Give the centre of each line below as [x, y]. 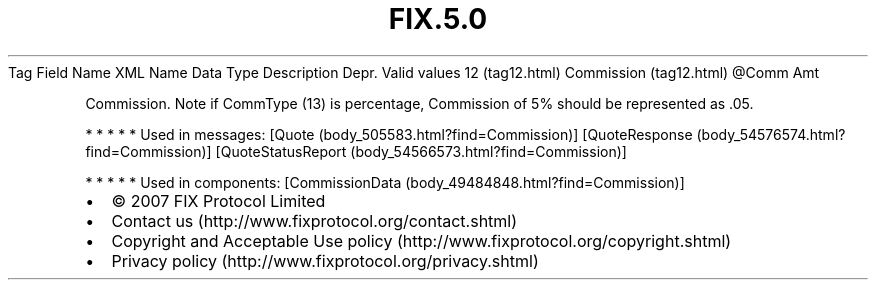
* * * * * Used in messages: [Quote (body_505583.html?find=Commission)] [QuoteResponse [389, 134]
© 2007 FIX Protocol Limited [218, 200]
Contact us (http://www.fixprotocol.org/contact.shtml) [314, 220]
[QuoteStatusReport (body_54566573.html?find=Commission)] [421, 151]
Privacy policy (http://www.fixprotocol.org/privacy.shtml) [325, 260]
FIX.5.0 [438, 19]
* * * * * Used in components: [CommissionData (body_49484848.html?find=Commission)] [385, 182]
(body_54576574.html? [771, 134]
